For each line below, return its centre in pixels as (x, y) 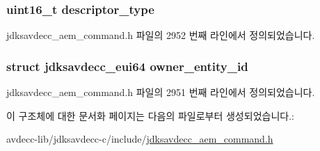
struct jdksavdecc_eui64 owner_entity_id (127, 66)
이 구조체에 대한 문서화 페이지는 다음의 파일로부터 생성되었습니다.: (150, 115)
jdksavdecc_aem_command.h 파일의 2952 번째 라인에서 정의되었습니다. (161, 35)
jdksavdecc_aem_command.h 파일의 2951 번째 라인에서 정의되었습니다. (161, 92)
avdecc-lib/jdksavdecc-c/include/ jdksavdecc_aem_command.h (140, 139)
